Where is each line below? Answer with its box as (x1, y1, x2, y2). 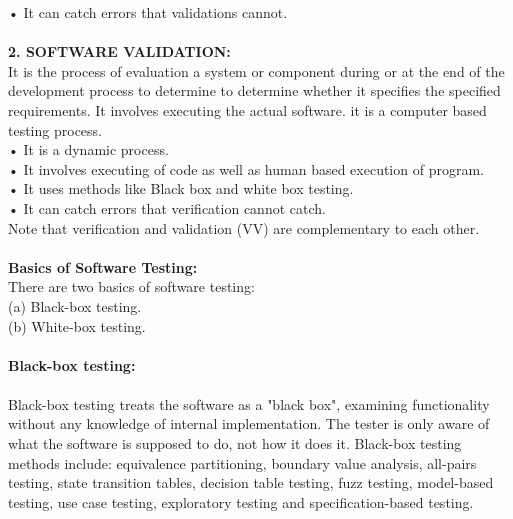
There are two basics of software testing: (8, 276, 255, 297)
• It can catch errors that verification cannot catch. (8, 197, 326, 218)
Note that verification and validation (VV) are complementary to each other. (8, 217, 480, 238)
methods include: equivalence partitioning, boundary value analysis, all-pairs (8, 452, 477, 473)
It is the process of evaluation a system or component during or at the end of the (8, 60, 505, 81)
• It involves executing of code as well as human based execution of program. (8, 158, 484, 179)
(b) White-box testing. (8, 315, 146, 336)
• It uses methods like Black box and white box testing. (8, 178, 354, 199)
